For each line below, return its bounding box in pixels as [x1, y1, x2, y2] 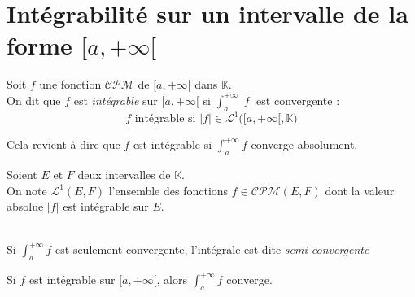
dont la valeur [325, 181, 395, 199]
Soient [7, 166, 37, 182]
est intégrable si [133, 136, 212, 153]
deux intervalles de [77, 166, 171, 182]
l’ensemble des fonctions [108, 181, 229, 199]
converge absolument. [251, 136, 358, 153]
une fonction [39, 76, 102, 93]
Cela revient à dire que [7, 136, 120, 153]
